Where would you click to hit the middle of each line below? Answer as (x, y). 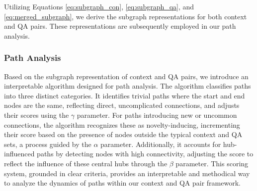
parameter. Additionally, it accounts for (161, 144)
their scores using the (37, 115)
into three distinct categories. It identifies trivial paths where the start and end (125, 95)
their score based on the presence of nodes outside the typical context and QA (123, 134)
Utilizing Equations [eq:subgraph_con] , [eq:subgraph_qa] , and (99, 6)
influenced (19, 154)
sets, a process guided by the (48, 144)
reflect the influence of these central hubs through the (86, 163)
